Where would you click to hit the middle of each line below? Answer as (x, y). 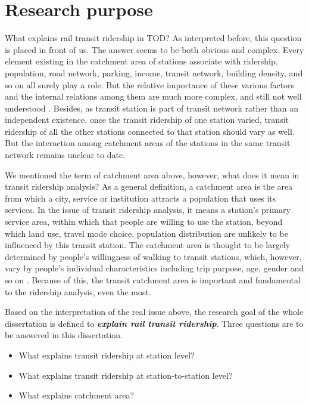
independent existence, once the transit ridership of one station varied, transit (147, 120)
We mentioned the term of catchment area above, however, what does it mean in (152, 174)
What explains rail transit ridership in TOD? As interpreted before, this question (153, 38)
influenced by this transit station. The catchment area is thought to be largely (148, 245)
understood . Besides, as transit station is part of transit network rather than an (152, 108)
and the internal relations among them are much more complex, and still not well (153, 96)
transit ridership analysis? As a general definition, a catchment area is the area (149, 186)
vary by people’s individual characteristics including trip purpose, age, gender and (154, 268)
